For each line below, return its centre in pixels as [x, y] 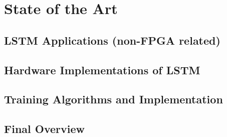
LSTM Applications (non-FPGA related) [112, 40]
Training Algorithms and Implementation [113, 99]
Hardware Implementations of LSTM [102, 70]
